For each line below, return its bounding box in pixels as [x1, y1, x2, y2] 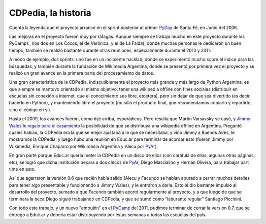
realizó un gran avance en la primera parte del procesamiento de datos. [9, 70, 155, 76]
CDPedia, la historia [9, 7, 91, 18]
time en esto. [9, 166, 36, 172]
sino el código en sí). [9, 106, 52, 113]
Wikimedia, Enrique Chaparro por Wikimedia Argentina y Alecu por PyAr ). [9, 143, 158, 149]
